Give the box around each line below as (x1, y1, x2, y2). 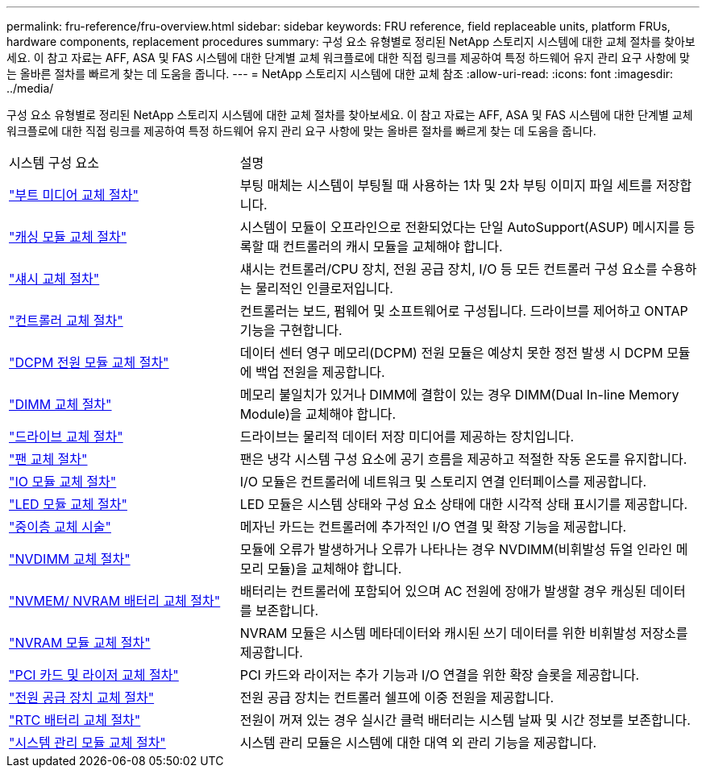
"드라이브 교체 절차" (9, 428, 123, 445)
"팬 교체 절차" (9, 451, 88, 467)
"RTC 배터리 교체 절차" (9, 712, 141, 728)
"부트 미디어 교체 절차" (9, 187, 139, 203)
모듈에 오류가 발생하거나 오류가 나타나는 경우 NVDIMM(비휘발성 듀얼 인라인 (239, 541, 673, 557)
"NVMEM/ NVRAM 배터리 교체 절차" (9, 593, 221, 609)
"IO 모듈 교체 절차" (9, 474, 117, 490)
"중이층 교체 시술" (9, 519, 111, 535)
